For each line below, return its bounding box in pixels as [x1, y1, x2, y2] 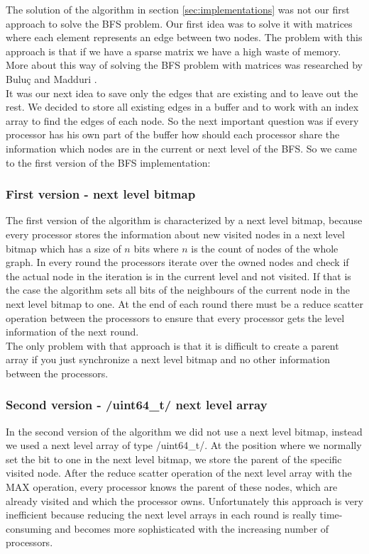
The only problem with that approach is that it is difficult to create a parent [6, 338, 339, 353]
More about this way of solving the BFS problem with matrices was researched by [6, 57, 363, 72]
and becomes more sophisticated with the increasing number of [55, 521, 329, 536]
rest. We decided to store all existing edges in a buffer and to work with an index [6, 99, 359, 114]
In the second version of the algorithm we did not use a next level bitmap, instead [6, 423, 363, 438]
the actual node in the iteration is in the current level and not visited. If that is [6, 268, 351, 283]
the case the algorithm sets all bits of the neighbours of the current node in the [6, 282, 351, 297]
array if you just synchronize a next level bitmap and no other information [6, 352, 330, 367]
